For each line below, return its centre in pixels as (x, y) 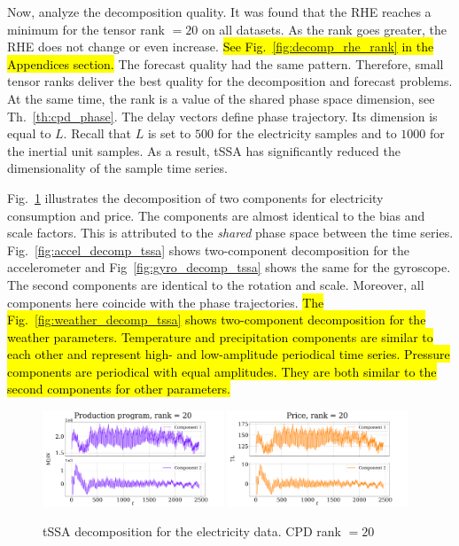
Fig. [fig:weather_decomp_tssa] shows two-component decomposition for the (217, 320)
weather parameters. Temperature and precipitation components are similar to (220, 336)
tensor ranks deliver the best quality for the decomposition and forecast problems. (230, 81)
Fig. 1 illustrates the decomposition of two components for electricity (195, 197)
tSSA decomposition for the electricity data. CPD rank (192, 531)
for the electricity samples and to (307, 133)
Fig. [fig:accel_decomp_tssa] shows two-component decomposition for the (209, 250)
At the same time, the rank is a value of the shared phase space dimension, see (221, 98)
